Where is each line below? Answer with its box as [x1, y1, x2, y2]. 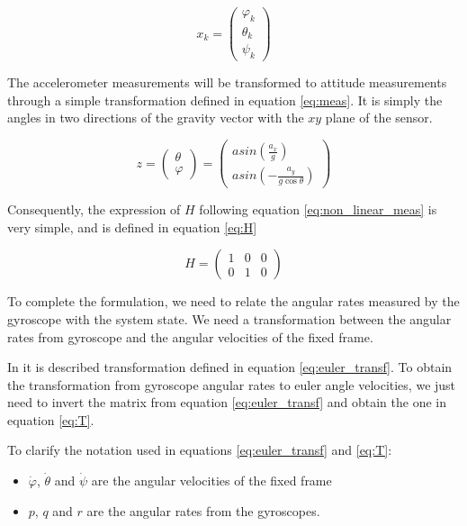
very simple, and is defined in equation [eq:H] [7, 217, 257, 236]
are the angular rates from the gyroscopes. [86, 501, 320, 520]
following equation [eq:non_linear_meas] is [199, 200, 437, 219]
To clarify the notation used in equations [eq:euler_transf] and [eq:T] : [7, 440, 392, 459]
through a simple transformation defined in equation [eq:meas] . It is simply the [7, 90, 443, 109]
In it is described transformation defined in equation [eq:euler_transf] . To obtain [7, 358, 453, 376]
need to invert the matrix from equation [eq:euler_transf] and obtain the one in [7, 393, 446, 412]
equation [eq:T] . [7, 410, 94, 429]
